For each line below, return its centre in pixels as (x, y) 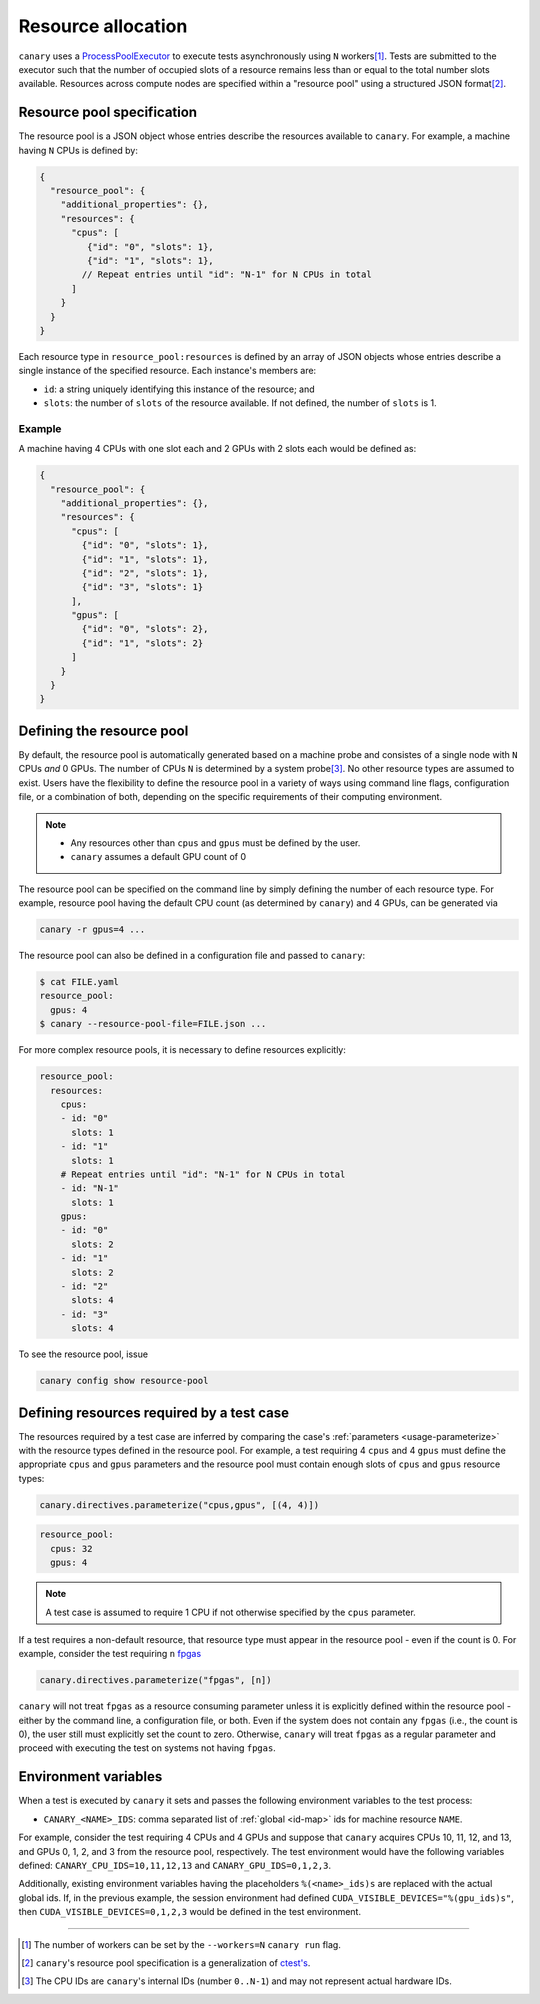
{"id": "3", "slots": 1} (142, 587)
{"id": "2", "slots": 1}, (145, 573)
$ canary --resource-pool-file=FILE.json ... (153, 1024)
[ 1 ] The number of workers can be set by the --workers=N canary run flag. (181, 1944)
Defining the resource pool (103, 730)
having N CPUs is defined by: (78, 150)
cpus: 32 (71, 1548)
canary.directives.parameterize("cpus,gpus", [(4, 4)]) (179, 1504)
